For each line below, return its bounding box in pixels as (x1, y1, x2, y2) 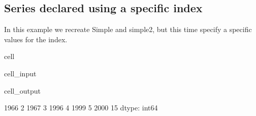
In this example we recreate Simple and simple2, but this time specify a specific (4, 24, 252, 35)
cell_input (4, 68, 37, 78)
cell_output (4, 85, 41, 96)
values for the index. (4, 34, 68, 44)
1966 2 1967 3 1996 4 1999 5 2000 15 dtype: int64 (4, 102, 158, 113)
